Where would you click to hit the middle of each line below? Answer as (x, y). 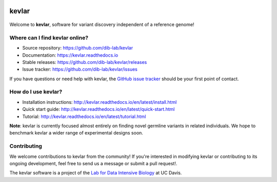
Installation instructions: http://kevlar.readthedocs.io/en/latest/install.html (100, 102)
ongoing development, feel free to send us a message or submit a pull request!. (93, 163)
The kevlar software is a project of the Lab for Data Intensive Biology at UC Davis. (96, 173)
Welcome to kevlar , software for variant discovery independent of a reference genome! (102, 25)
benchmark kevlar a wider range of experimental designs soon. (76, 133)
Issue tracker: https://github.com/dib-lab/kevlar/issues (80, 70)
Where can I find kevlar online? (49, 37)
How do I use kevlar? (36, 92)
